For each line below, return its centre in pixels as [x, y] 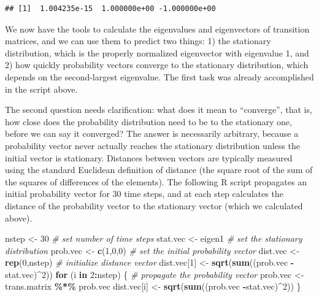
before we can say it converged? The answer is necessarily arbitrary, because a [152, 133]
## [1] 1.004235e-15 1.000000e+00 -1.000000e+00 [110, 9]
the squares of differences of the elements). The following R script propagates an [156, 181]
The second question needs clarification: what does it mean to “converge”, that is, [159, 110]
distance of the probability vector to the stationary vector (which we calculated [154, 205]
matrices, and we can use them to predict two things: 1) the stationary [138, 41]
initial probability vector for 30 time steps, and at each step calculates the [144, 194]
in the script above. [41, 89]
